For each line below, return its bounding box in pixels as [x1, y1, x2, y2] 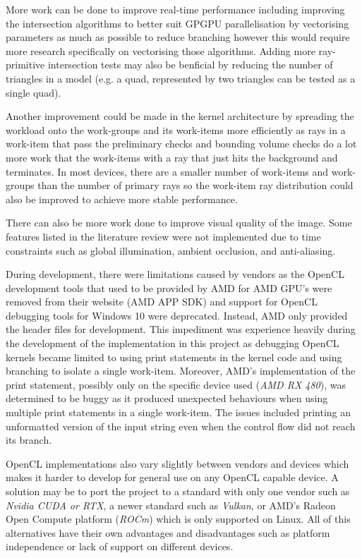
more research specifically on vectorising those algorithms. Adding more [6, 43, 315, 58]
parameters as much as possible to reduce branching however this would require [6, 30, 350, 44]
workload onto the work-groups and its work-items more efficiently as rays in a [6, 122, 346, 137]
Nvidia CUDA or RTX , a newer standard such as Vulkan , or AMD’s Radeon [6, 497, 336, 512]
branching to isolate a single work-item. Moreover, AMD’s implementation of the [6, 363, 356, 378]
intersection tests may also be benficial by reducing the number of [47, 57, 333, 72]
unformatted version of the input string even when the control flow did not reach [6, 418, 356, 433]
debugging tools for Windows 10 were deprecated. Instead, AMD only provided [6, 308, 348, 322]
